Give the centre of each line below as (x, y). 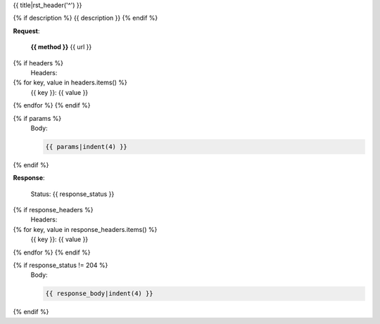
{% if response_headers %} (53, 210)
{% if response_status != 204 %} (61, 265)
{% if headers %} (38, 63)
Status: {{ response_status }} (72, 194)
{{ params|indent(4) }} (87, 147)
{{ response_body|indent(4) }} (100, 294)
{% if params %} (37, 118)
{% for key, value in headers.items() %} (70, 83)
